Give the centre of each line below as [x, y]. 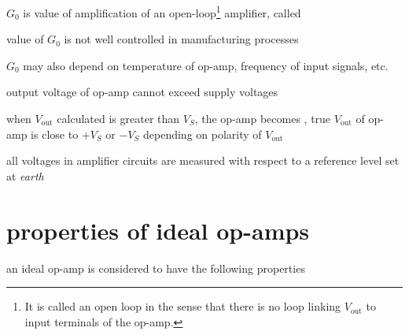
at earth [25, 175]
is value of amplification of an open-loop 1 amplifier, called [162, 11]
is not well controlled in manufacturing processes [181, 39]
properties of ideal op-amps [158, 230]
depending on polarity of [203, 134]
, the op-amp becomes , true [263, 119]
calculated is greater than [118, 119]
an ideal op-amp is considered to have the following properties [156, 268]
